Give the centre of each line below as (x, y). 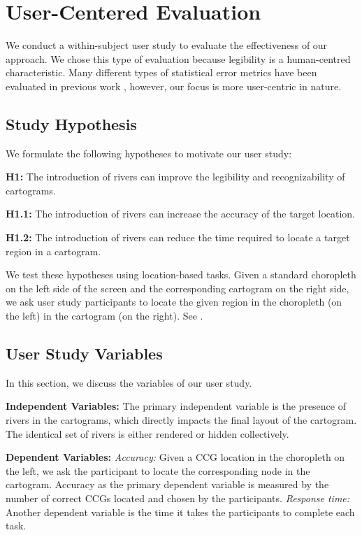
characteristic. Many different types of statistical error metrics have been (161, 72)
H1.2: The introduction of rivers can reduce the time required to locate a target (178, 237)
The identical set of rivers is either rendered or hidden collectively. (147, 433)
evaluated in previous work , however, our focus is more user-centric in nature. (174, 86)
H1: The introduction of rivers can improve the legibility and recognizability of (175, 177)
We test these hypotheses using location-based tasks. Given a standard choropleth (181, 274)
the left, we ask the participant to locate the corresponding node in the (158, 470)
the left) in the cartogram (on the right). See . (104, 316)
